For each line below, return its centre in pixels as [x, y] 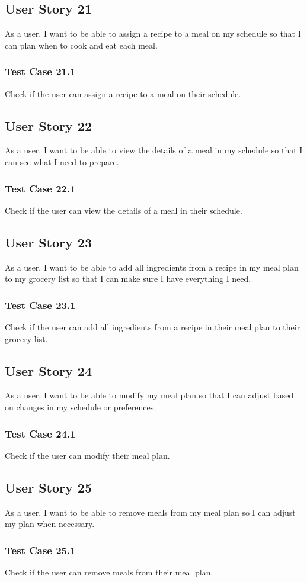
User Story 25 [48, 487]
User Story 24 [48, 370]
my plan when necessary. [50, 524]
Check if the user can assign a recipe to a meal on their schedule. [123, 93]
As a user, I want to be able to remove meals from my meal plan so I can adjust [150, 512]
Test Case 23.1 [40, 305]
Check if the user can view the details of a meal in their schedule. [124, 210]
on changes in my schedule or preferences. [81, 407]
